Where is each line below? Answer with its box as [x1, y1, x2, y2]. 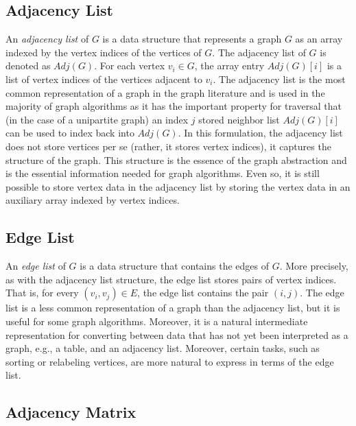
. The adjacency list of [212, 45, 306, 59]
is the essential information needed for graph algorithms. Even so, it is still [5, 166, 320, 180]
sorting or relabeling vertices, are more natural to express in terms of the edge [5, 354, 334, 368]
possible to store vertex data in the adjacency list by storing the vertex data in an [5, 179, 351, 193]
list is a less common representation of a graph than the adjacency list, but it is [5, 300, 340, 315]
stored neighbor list [198, 112, 280, 126]
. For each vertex [94, 58, 165, 73]
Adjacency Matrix [5, 401, 137, 423]
